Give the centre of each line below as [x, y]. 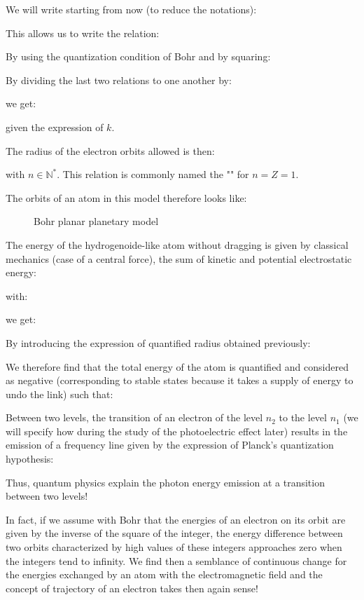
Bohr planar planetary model [96, 221]
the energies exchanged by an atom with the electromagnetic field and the [164, 574]
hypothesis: [30, 459]
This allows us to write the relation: [83, 33]
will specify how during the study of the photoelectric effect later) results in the [177, 431]
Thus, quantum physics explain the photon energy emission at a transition [165, 482]
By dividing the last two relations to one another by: [119, 80]
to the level [303, 417]
